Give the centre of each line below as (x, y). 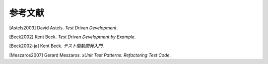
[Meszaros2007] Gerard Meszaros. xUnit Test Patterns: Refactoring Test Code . (90, 55)
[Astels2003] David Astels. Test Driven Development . (64, 28)
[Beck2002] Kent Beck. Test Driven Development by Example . (72, 37)
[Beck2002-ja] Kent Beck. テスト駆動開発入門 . (57, 46)
